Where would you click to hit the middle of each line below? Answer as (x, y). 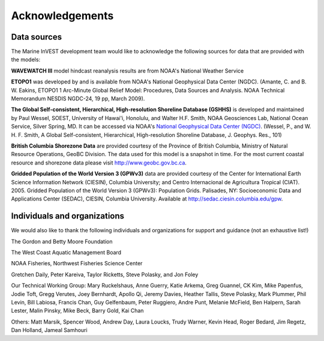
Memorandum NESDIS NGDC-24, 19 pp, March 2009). (78, 98)
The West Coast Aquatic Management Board (66, 252)
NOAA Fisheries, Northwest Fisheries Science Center (77, 264)
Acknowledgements (62, 16)
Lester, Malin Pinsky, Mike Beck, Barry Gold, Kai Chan (77, 311)
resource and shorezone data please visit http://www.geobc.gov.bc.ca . (99, 163)
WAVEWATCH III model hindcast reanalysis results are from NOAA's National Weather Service (127, 71)
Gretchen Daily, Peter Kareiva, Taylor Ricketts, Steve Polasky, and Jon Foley (105, 274)
